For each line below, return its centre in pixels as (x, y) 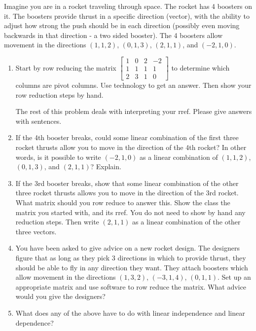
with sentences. (38, 121)
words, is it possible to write (58, 157)
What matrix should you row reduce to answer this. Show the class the (123, 202)
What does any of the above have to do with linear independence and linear (130, 313)
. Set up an (234, 277)
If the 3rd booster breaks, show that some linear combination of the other (127, 183)
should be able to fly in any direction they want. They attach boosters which (132, 267)
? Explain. (106, 166)
